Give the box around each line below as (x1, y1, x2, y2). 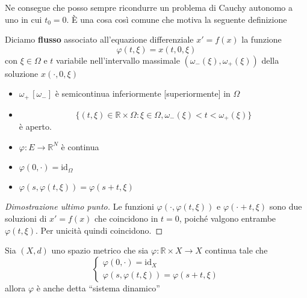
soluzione (5, 67, 39, 79)
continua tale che (205, 244, 268, 257)
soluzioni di (5, 212, 47, 225)
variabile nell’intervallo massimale (55, 53, 180, 66)
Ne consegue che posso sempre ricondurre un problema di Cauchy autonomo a (5, 1, 293, 13)
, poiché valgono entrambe (179, 212, 276, 225)
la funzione (241, 33, 282, 46)
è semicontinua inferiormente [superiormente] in (55, 87, 231, 100)
